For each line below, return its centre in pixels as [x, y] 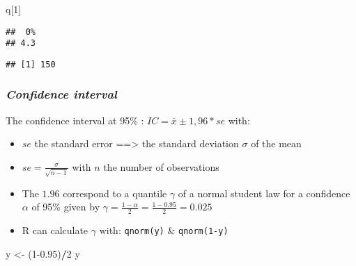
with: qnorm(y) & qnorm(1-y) [164, 230]
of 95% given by [66, 207]
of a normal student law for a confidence [264, 193]
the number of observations [161, 166]
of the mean [276, 143]
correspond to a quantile [115, 193]
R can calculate [55, 230]
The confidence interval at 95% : [75, 120]
